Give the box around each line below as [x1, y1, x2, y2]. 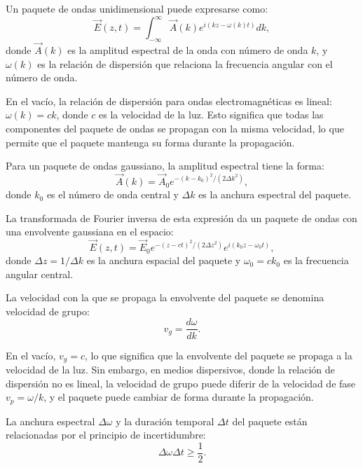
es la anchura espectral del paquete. [198, 187, 352, 202]
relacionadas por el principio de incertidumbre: [6, 427, 206, 442]
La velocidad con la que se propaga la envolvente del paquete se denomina [6, 290, 324, 305]
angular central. [6, 266, 74, 281]
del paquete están [232, 413, 308, 428]
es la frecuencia [283, 253, 349, 268]
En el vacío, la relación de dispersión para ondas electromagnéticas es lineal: [6, 93, 332, 108]
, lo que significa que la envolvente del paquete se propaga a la [85, 347, 352, 362]
